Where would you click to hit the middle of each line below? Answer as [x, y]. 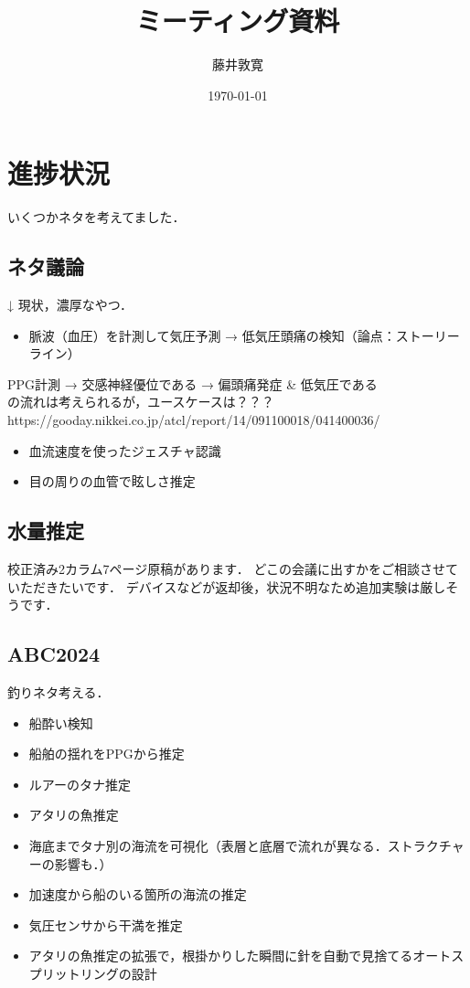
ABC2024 [54, 654]
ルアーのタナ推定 [80, 784]
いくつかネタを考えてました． [96, 217]
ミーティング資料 [238, 21]
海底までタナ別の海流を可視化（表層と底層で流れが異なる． [208, 845]
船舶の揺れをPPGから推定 [107, 754]
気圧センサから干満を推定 [106, 924]
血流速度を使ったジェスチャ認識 [125, 450]
